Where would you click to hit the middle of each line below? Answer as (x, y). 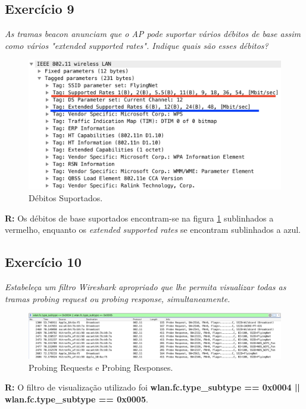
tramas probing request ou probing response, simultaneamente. (118, 298)
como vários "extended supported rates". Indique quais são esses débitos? (137, 45)
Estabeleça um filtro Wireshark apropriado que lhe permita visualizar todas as (146, 286)
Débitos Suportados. (66, 197)
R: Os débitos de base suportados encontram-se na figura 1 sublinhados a (139, 218)
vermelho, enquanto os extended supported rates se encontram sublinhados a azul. (153, 230)
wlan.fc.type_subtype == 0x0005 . (76, 399)
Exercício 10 (43, 262)
